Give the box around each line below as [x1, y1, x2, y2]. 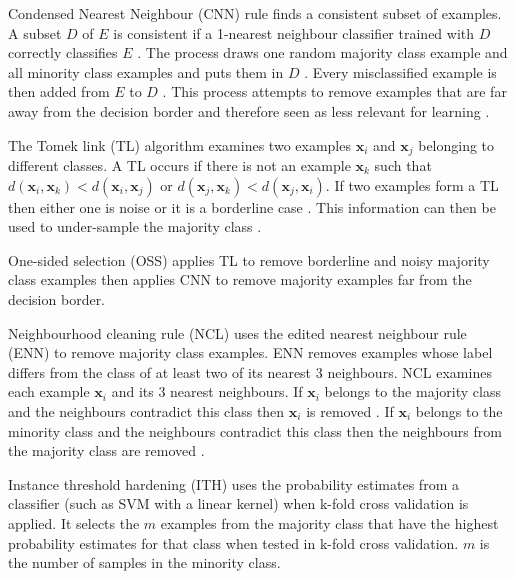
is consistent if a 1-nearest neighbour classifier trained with [113, 22, 475, 43]
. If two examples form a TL [325, 174, 499, 195]
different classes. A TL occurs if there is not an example [8, 155, 351, 176]
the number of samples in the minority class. [8, 552, 281, 573]
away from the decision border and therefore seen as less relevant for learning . [8, 100, 490, 121]
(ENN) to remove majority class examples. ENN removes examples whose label [8, 342, 493, 363]
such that [374, 155, 432, 176]
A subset [8, 22, 62, 43]
